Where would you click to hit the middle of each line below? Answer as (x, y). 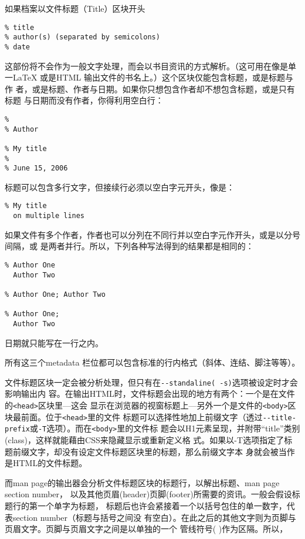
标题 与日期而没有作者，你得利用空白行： (84, 100)
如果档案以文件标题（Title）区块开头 (75, 8)
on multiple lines (49, 216)
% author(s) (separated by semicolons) (82, 37)
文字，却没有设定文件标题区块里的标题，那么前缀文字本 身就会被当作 (162, 451)
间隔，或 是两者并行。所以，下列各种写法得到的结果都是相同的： (129, 246)
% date (17, 47)
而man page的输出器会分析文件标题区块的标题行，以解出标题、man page (142, 482)
